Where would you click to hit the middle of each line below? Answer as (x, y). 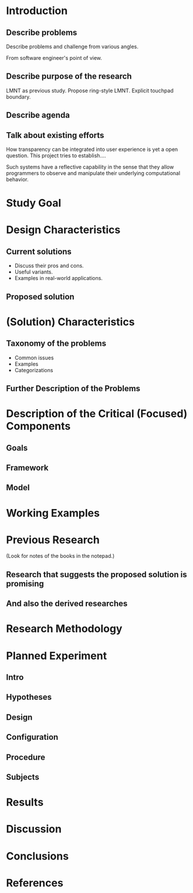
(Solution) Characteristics (70, 322)
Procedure (26, 757)
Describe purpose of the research (69, 77)
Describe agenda (38, 115)
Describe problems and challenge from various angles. (72, 46)
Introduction (37, 11)
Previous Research (53, 540)
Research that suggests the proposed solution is (97, 574)
